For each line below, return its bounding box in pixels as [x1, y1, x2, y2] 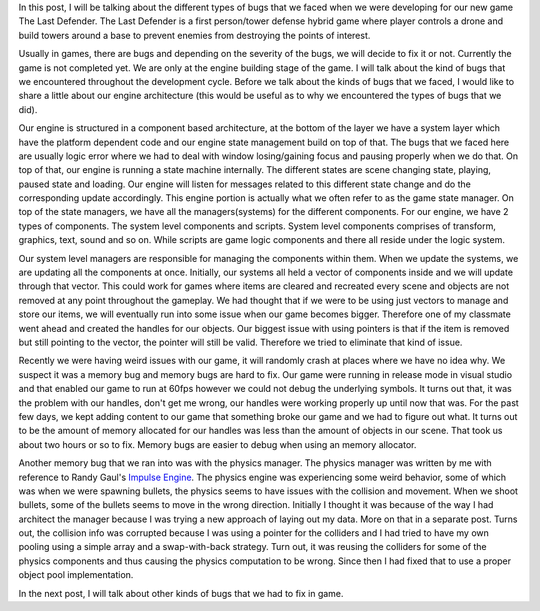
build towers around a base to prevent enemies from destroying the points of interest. [18, 29, 371, 41]
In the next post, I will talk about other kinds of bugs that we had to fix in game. [18, 587, 344, 599]
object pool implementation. [18, 569, 134, 581]
